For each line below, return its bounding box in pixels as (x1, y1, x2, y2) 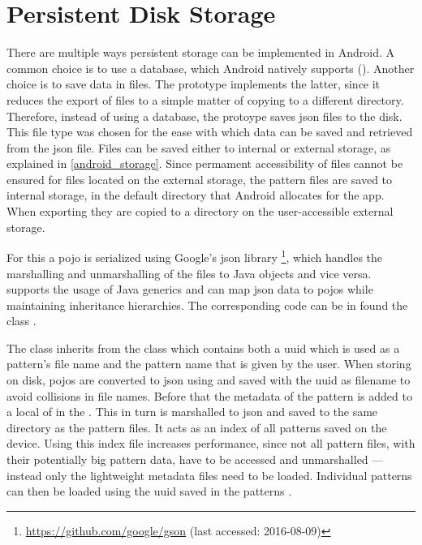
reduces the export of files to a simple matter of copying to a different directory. (6, 91, 404, 108)
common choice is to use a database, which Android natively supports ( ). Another (6, 59, 415, 76)
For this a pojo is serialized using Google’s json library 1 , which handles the (6, 247, 383, 265)
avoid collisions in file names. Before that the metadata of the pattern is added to (6, 387, 412, 404)
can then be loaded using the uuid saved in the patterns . (6, 483, 292, 500)
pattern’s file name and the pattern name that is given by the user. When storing (6, 355, 411, 372)
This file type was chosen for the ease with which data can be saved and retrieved (6, 123, 413, 140)
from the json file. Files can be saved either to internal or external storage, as (6, 139, 391, 156)
